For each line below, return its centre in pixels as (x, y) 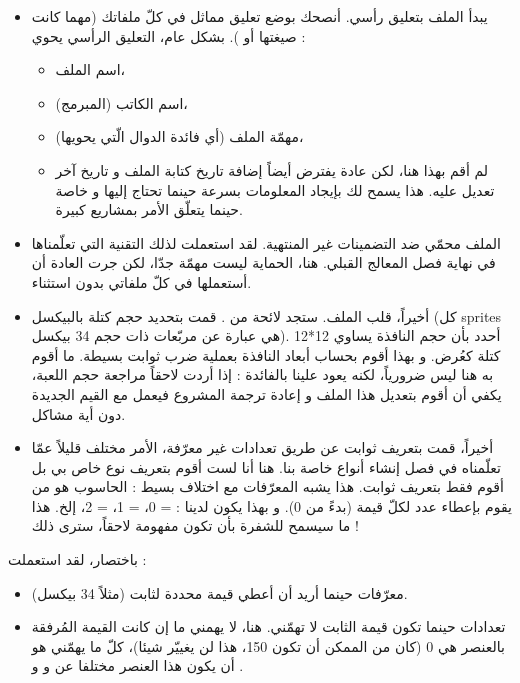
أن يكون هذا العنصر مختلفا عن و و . (137, 665)
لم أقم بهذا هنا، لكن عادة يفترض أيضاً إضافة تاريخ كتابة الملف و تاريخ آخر (272, 169)
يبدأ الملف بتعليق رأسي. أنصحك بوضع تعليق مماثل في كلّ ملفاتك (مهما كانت (259, 16)
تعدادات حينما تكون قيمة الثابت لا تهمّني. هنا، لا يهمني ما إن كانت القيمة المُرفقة (268, 626)
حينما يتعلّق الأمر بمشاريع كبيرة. (149, 209)
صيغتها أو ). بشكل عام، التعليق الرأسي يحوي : (168, 35)
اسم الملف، (90, 69)
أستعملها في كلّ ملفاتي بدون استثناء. (141, 281)
